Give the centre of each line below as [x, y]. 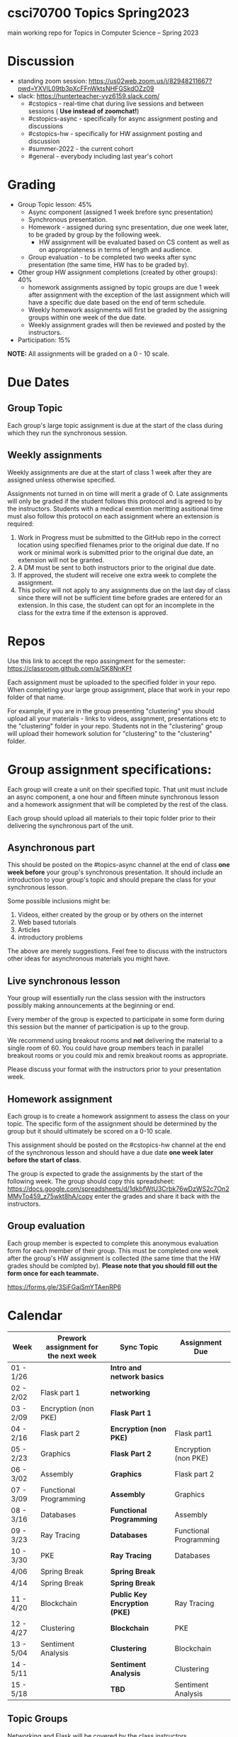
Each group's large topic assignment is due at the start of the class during [115, 425]
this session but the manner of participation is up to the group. [98, 1027]
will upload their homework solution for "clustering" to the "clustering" [110, 733]
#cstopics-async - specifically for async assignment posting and [123, 118]
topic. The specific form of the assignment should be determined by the [112, 1124]
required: [21, 524]
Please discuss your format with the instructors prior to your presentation [114, 1069]
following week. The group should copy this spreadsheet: [91, 1181]
